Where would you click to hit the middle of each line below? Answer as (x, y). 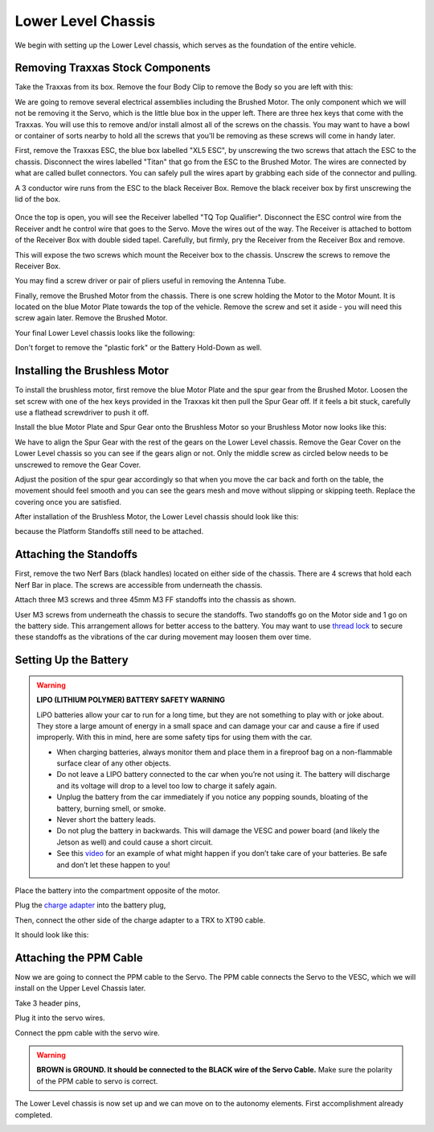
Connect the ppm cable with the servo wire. (87, 1033)
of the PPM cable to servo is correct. (97, 1081)
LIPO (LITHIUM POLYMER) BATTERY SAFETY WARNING (131, 700)
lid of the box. (38, 199)
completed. (33, 1114)
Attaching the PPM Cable (79, 958)
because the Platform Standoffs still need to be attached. (109, 531)
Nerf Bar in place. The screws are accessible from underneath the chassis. (139, 585)
